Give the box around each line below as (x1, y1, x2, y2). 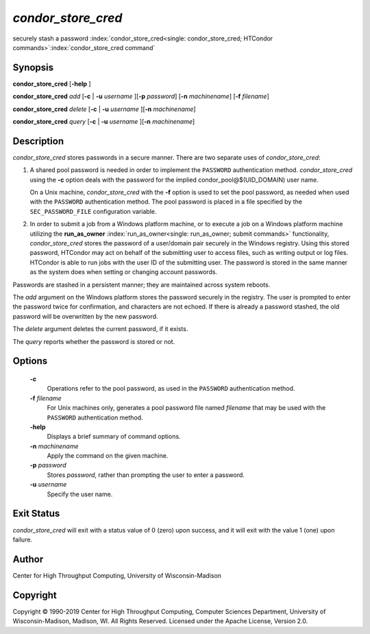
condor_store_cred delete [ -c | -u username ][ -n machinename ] (12, 105, 196, 113)
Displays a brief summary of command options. (47, 432, 181, 441)
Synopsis (12, 62, 54, 73)
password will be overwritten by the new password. (12, 312, 158, 320)
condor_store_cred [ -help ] (12, 80, 92, 88)
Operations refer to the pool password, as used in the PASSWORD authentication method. (47, 385, 295, 393)
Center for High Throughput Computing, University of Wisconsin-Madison (12, 571, 222, 579)
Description (12, 135, 64, 147)
